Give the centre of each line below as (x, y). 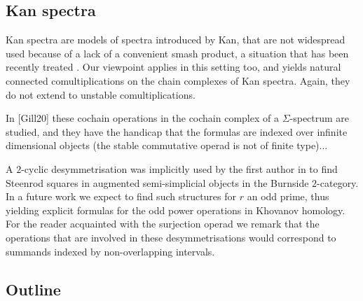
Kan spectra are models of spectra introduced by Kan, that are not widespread (176, 40)
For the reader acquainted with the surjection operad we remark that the (163, 224)
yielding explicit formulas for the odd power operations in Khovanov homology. (176, 210)
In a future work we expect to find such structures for (121, 196)
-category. (338, 182)
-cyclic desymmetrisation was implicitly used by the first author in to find (179, 168)
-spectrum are (320, 118)
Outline (33, 289)
